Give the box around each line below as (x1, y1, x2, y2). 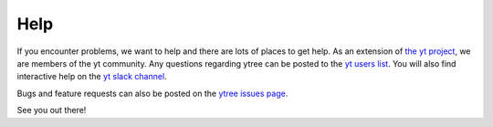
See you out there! (16, 105, 87, 116)
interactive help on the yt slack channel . (16, 71, 168, 82)
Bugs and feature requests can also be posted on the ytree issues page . (16, 88, 288, 99)
